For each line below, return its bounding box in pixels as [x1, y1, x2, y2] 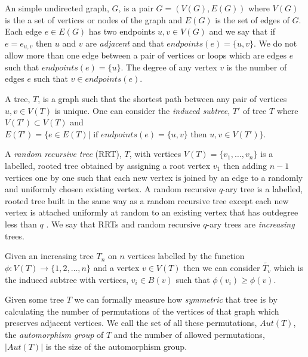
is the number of [226, 60, 287, 73]
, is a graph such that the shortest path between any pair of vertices [38, 93, 287, 105]
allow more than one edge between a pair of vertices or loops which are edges [5, 49, 287, 61]
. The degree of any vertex [121, 60, 217, 73]
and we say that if [209, 25, 276, 38]
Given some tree [5, 293, 64, 306]
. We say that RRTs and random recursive [46, 217, 201, 230]
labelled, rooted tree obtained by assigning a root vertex [5, 159, 211, 171]
